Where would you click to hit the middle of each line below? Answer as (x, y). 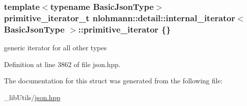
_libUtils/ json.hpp (32, 97)
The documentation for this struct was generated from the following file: (113, 81)
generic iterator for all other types (55, 48)
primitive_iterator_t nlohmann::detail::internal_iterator (120, 18)
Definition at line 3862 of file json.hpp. (62, 64)
